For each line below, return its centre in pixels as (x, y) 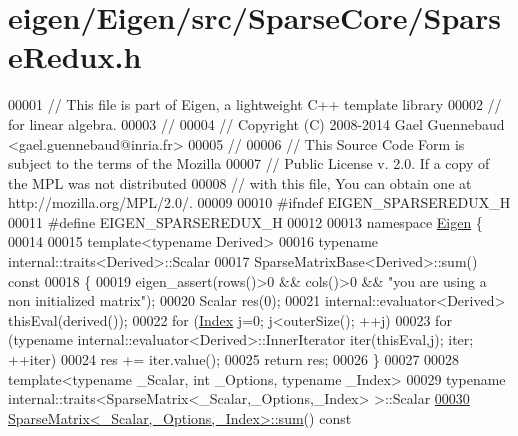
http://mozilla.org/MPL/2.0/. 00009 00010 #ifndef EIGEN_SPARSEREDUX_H (259, 202)
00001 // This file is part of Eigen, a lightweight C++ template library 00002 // (255, 104)
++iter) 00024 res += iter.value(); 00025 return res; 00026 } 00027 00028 (234, 359)
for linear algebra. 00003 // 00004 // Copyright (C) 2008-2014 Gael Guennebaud (256, 123)
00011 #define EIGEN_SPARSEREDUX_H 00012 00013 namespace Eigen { (245, 221)
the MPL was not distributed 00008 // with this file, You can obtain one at (240, 182)
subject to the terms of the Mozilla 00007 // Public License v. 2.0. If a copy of (249, 163)
